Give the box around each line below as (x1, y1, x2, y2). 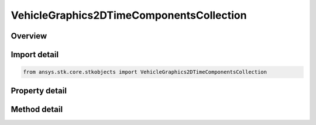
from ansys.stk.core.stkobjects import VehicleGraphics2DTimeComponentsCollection (23, 69, 267, 75)
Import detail (11, 50, 59, 60)
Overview (11, 31, 47, 41)
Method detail (11, 104, 63, 114)
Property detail (11, 85, 67, 96)
